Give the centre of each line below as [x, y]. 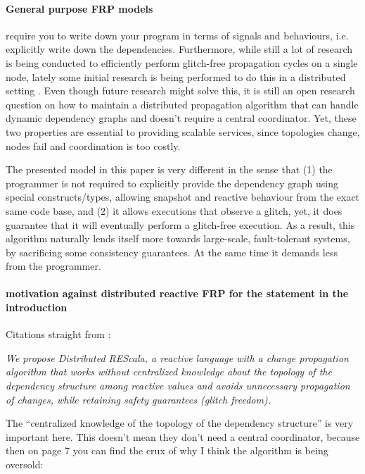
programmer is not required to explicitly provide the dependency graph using [172, 183]
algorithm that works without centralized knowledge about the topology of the [169, 372]
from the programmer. [53, 266]
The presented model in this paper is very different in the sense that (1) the [169, 169]
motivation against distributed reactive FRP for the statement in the [177, 293]
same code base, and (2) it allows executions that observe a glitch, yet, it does [174, 210]
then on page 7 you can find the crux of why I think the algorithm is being [167, 450]
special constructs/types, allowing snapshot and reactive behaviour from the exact [183, 197]
